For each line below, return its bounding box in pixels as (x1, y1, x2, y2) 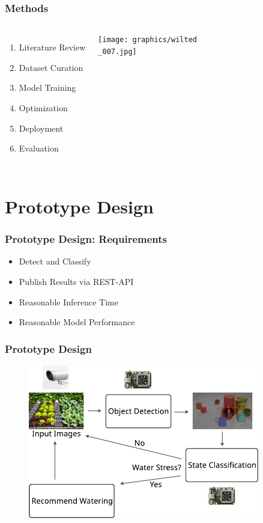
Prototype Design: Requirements (5, 231, 168, 246)
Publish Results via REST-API (19, 275, 134, 287)
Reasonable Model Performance (19, 316, 135, 328)
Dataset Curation (19, 61, 83, 73)
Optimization (19, 102, 68, 114)
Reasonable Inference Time (19, 295, 118, 308)
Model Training (19, 81, 76, 94)
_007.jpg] (98, 47, 137, 56)
